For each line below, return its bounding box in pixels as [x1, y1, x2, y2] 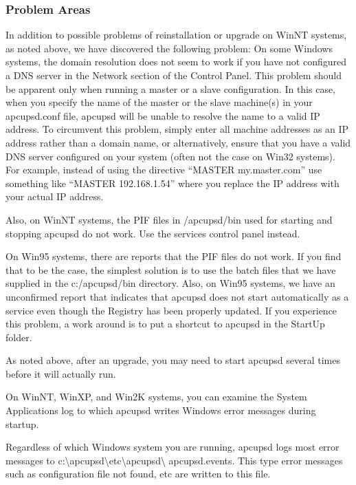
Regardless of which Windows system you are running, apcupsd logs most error [5, 440, 340, 454]
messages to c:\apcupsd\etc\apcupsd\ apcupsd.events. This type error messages [5, 453, 343, 467]
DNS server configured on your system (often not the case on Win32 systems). [5, 149, 335, 163]
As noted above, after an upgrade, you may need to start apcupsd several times [5, 353, 341, 367]
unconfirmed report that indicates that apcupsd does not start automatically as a [5, 289, 349, 303]
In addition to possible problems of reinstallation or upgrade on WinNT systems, [5, 28, 347, 42]
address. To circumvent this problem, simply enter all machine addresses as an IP [5, 122, 349, 136]
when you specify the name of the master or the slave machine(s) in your [5, 95, 313, 109]
